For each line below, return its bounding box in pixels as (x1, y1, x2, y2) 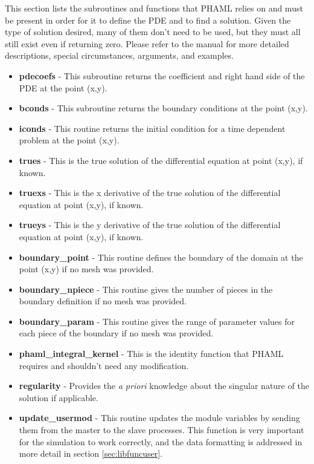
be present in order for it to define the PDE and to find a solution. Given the (5, 13, 291, 26)
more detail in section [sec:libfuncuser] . (19, 447, 162, 460)
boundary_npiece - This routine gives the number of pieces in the (19, 283, 273, 295)
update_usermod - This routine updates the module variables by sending (19, 411, 300, 424)
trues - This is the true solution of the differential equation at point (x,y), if (19, 154, 303, 166)
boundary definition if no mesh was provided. (19, 295, 187, 307)
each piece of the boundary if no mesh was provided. (19, 327, 214, 339)
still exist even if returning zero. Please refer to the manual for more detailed (5, 37, 289, 50)
